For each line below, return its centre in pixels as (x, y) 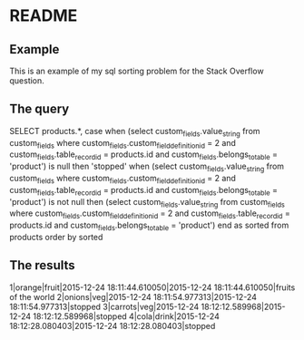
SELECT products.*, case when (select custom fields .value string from (135, 132)
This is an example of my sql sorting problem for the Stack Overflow (137, 71)
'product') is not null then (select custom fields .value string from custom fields (147, 203)
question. (27, 81)
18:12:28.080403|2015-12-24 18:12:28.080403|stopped (113, 325)
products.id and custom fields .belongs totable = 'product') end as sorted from (149, 226)
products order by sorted (56, 237)
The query (39, 109)
